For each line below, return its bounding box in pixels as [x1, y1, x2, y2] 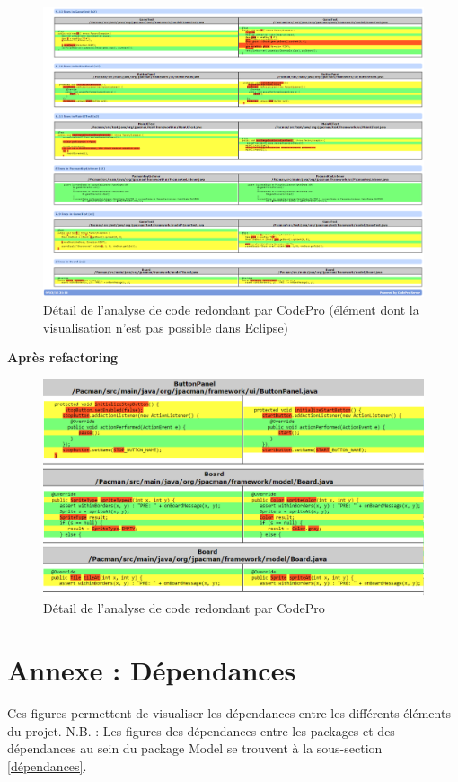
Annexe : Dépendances [7, 652, 296, 689]
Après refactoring [7, 348, 119, 367]
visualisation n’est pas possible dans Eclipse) [43, 317, 289, 336]
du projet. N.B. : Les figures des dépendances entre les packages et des [7, 721, 395, 740]
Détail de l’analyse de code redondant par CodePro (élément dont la [43, 300, 419, 319]
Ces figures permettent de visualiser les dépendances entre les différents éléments [7, 704, 451, 723]
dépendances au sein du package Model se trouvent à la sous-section [7, 739, 383, 758]
